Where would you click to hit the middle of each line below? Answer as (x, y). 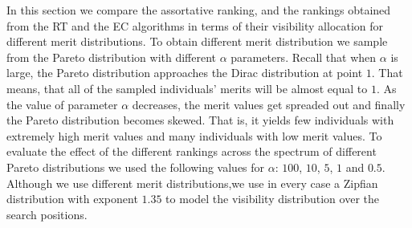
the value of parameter (62, 104)
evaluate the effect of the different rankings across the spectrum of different (192, 151)
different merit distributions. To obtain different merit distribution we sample (197, 41)
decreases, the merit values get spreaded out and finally (269, 104)
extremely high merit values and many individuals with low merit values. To (194, 135)
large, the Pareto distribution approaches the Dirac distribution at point (185, 73)
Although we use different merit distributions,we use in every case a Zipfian (192, 183)
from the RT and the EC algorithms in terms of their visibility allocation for (195, 25)
